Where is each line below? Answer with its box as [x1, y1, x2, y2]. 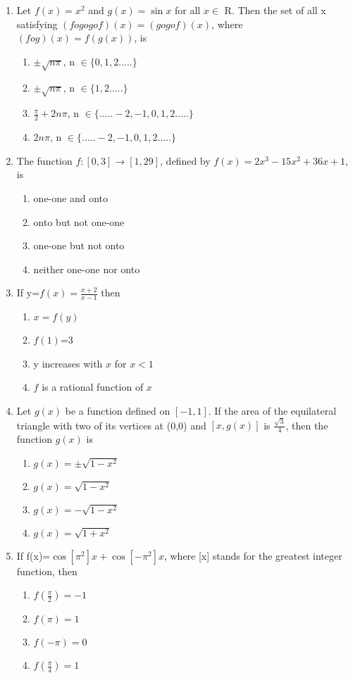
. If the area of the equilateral [208, 403, 337, 418]
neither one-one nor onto [33, 261, 140, 276]
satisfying [16, 16, 58, 31]
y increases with [33, 356, 103, 370]
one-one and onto [33, 190, 108, 205]
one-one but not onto [33, 238, 125, 253]
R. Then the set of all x [224, 3, 326, 17]
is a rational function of [42, 379, 144, 394]
